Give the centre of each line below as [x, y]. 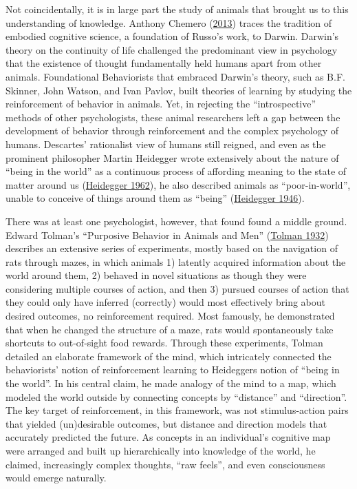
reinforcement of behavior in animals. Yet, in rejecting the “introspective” [161, 104]
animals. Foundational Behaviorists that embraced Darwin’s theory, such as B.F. [175, 76]
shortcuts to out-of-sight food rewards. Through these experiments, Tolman [164, 343]
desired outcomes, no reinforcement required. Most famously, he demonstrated [170, 316]
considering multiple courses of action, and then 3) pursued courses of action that [177, 288]
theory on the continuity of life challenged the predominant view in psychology [172, 49]
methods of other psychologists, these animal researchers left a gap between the [173, 117]
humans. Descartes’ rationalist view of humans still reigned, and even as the [166, 144]
